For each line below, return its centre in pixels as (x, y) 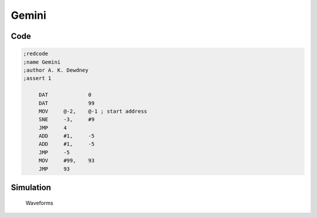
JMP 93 (54, 169)
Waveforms (39, 203)
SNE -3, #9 (67, 120)
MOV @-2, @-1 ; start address (93, 111)
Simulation (31, 188)
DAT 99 (67, 103)
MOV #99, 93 (67, 161)
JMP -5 (54, 152)
